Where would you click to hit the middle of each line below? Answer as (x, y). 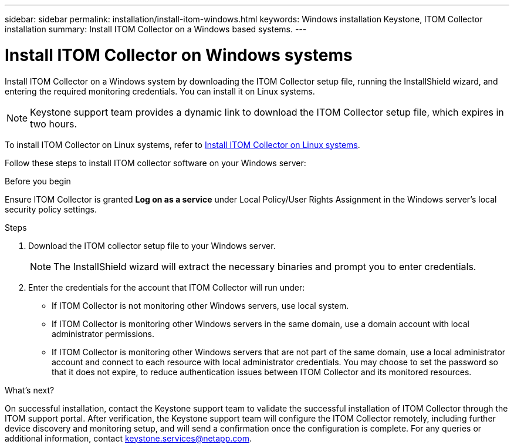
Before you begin (38, 181)
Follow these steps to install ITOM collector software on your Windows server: (155, 163)
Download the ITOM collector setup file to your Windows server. (152, 245)
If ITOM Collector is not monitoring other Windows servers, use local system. (200, 305)
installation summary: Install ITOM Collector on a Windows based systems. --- (156, 29)
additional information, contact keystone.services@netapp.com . (128, 438)
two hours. (54, 124)
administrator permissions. (103, 334)
